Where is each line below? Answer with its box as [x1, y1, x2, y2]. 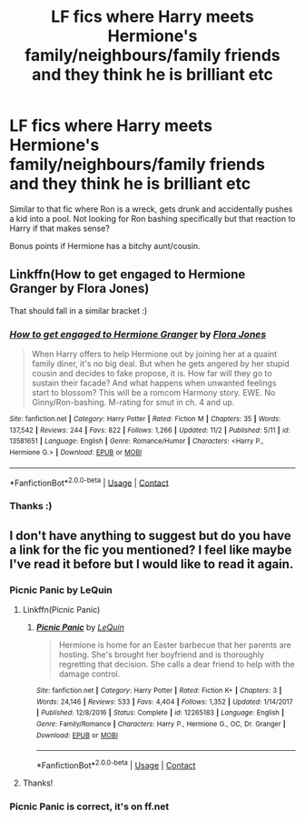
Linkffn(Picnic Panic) [22, 604, 101, 615]
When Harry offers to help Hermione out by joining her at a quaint [31, 348, 278, 360]
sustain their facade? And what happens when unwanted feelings [31, 377, 277, 388]
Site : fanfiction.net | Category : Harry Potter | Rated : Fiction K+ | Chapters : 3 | [35, 686, 282, 695]
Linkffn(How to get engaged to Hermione [9, 266, 246, 283]
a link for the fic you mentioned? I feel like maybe [9, 542, 292, 557]
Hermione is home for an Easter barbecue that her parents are [58, 639, 292, 650]
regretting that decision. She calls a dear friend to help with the [58, 658, 295, 669]
